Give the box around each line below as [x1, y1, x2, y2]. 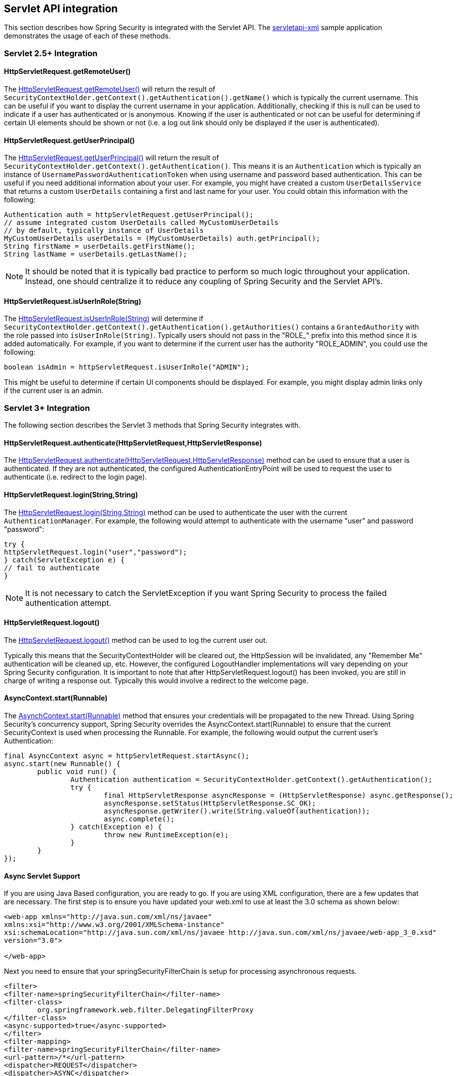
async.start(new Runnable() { [4, 760, 121, 768]
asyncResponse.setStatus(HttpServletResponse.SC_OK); [104, 799, 316, 808]
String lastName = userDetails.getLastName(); [4, 250, 187, 259]
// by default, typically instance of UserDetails [4, 226, 204, 235]
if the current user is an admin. [4, 386, 104, 395]
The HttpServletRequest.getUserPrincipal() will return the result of [4, 153, 219, 162]
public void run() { [37, 768, 116, 776]
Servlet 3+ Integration [4, 403, 90, 413]
